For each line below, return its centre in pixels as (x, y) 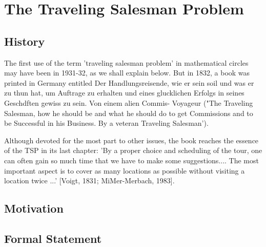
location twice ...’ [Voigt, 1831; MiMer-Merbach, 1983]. (89, 180)
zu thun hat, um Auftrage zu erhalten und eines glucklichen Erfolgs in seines (124, 93)
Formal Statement (53, 238)
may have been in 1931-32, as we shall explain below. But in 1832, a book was (127, 73)
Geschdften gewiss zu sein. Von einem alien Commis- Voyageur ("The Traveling (129, 102)
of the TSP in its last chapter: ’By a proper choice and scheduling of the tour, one (133, 150)
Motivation (34, 208)
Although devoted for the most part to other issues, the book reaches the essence (131, 140)
